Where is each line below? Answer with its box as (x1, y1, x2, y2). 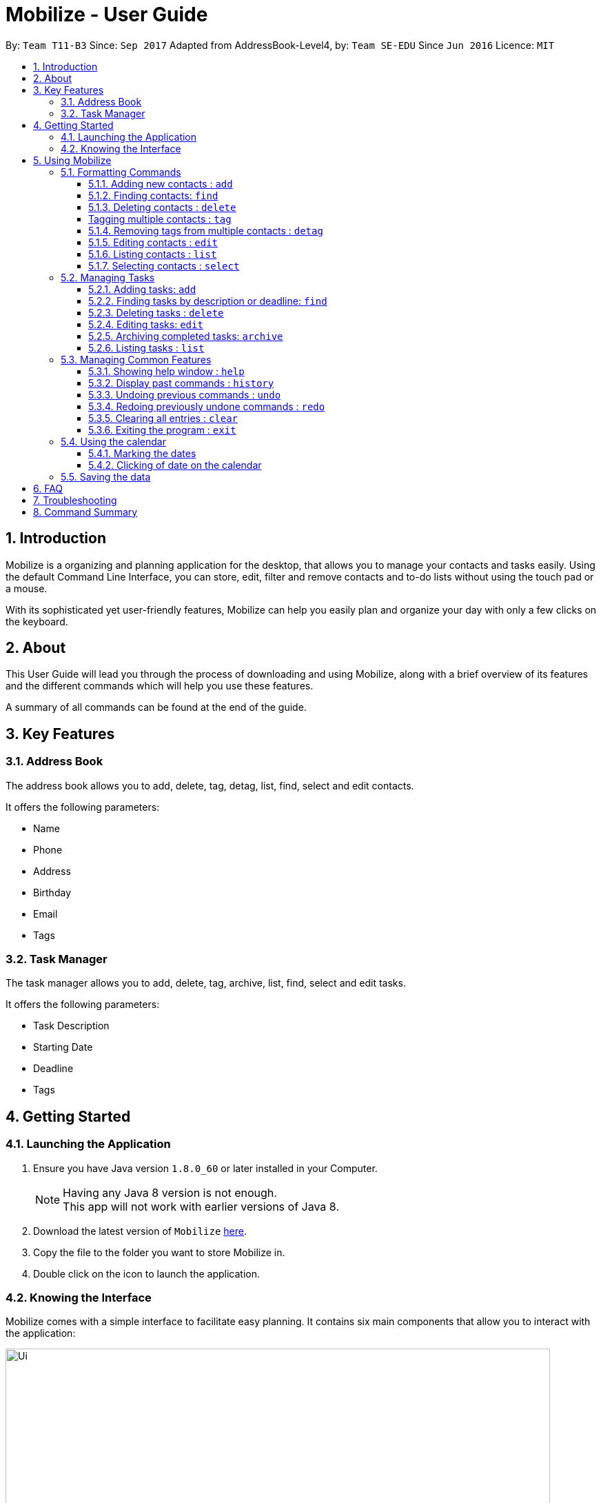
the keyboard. (6, 615, 68, 627)
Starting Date (33, 1041, 93, 1053)
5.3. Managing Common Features (61, 353, 212, 365)
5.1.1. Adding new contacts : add (88, 177, 233, 190)
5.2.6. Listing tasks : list (88, 341, 205, 354)
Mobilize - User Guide (6, 3, 208, 26)
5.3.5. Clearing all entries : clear (88, 412, 238, 424)
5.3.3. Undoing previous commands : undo (88, 388, 281, 401)
